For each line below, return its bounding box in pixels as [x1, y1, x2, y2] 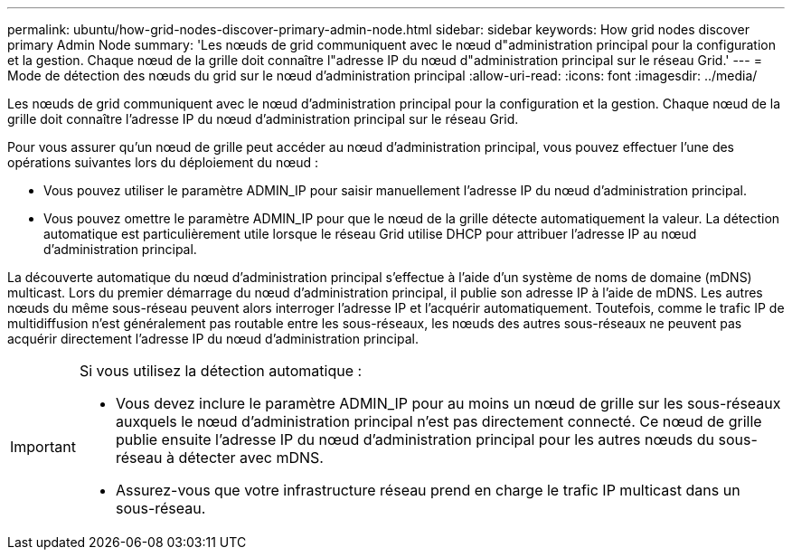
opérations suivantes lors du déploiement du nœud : [7, 155, 319, 170]
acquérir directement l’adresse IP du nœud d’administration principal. [7, 331, 419, 346]
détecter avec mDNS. [178, 448, 324, 467]
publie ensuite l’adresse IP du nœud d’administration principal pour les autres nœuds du [115, 430, 714, 448]
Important [10, 438, 76, 456]
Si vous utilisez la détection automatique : [79, 362, 363, 380]
